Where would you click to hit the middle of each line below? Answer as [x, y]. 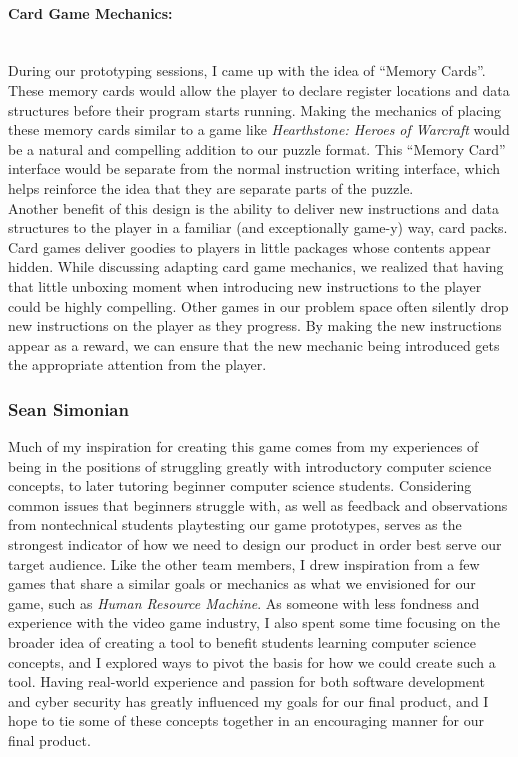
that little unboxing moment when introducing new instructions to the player [245, 285]
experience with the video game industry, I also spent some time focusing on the [254, 622]
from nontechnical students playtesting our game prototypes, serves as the [235, 524]
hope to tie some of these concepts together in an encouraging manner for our [246, 720]
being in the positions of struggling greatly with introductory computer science [250, 465]
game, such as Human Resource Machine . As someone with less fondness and [244, 602]
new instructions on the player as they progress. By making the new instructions [255, 325]
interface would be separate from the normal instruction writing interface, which [254, 168]
